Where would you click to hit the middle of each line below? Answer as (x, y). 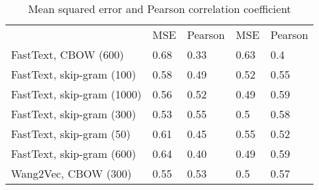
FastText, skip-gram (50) (71, 134)
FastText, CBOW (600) (68, 54)
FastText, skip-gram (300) (74, 114)
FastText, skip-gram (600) (74, 153)
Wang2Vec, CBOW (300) (71, 173)
